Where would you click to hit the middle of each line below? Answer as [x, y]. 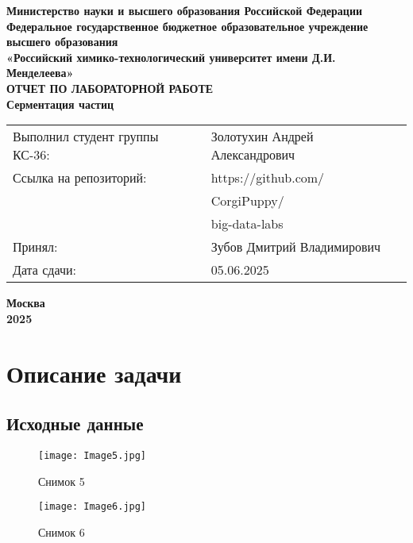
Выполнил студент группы [86, 137]
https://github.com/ [268, 178]
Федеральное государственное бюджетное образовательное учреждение [187, 26]
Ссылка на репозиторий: [80, 178]
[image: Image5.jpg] [93, 455]
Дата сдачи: [44, 270]
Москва [26, 303]
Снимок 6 [62, 531]
